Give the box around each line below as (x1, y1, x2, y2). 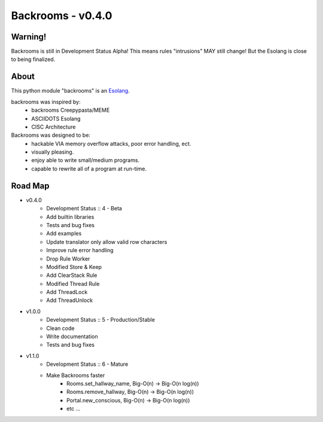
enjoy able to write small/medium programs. (31, 157, 140, 164)
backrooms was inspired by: (11, 98, 81, 105)
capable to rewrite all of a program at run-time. (31, 165, 147, 172)
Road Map (11, 181, 50, 191)
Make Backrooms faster (46, 371, 105, 379)
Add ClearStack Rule (46, 272, 97, 279)
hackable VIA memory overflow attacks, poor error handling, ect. (31, 140, 191, 147)
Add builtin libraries (46, 213, 95, 221)
